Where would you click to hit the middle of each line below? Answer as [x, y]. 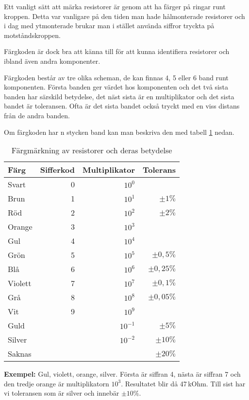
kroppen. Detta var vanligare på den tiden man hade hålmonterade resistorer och [124, 16]
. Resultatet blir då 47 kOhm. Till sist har [183, 383]
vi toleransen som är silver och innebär [62, 393]
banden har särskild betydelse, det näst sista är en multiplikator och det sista [119, 96]
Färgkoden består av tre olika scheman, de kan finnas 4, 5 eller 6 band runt [116, 77]
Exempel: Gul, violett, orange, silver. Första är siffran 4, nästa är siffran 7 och [122, 374]
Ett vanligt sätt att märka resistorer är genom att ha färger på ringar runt [115, 6]
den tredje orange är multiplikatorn [57, 383]
